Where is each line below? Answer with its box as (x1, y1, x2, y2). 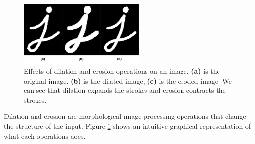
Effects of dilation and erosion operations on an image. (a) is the (24, 66, 220, 76)
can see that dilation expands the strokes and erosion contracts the (24, 85, 226, 95)
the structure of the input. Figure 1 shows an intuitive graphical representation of (4, 120, 251, 131)
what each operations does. (4, 130, 86, 141)
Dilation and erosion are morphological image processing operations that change (4, 111, 246, 121)
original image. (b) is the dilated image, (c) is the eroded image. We (24, 75, 232, 86)
